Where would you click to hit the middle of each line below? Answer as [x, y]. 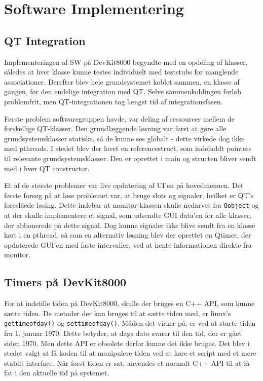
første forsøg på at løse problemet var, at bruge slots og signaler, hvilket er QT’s [129, 195]
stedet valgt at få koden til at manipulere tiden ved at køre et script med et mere [130, 353]
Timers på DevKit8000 [65, 282]
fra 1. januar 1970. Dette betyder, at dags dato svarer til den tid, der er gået [123, 333]
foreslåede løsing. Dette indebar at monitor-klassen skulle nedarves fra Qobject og [131, 205]
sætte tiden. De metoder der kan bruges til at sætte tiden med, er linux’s [118, 313]
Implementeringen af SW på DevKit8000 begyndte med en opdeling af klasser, [126, 62]
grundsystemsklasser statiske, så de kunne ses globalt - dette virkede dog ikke [124, 138]
